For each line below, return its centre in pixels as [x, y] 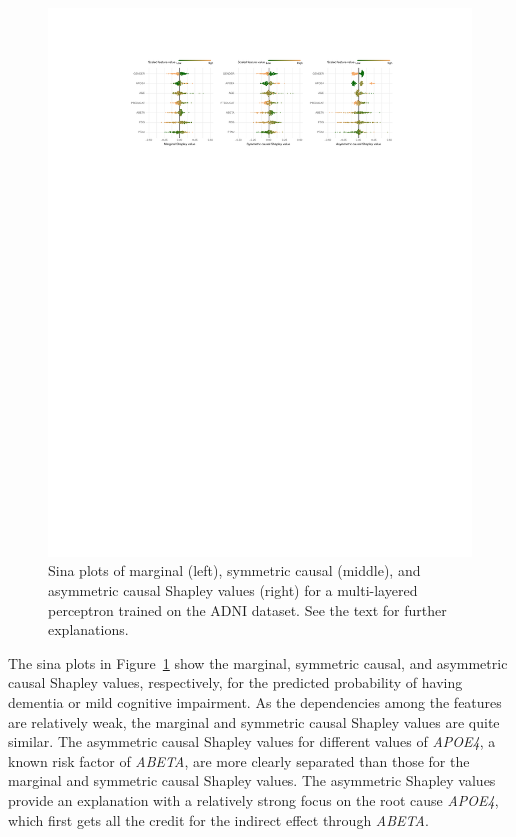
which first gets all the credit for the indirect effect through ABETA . [218, 819]
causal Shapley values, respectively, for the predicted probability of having [235, 682]
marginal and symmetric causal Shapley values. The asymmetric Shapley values [252, 780]
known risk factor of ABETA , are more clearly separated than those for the [239, 760]
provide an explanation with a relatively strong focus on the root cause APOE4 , [253, 800]
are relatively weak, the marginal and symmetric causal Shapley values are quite [254, 721]
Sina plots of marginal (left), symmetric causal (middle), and [234, 570]
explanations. [88, 629]
